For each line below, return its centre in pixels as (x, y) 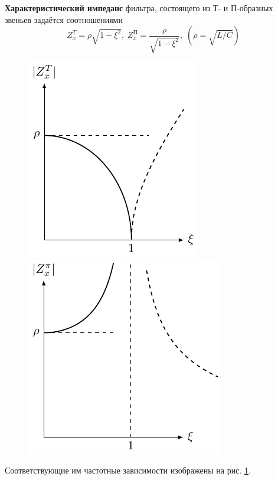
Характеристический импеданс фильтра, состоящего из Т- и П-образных (139, 8)
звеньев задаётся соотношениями (64, 19)
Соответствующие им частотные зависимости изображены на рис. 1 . (128, 470)
